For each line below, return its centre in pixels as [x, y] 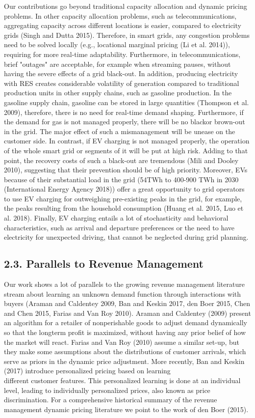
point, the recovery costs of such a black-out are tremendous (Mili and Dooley [121, 160]
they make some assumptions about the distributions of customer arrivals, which [125, 351]
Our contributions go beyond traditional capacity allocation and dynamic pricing [126, 6]
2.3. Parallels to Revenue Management [104, 264]
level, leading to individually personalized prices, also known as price [107, 390]
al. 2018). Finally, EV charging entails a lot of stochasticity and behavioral [116, 218]
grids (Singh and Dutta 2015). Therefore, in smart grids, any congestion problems [127, 35]
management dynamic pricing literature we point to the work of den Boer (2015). [126, 409]
